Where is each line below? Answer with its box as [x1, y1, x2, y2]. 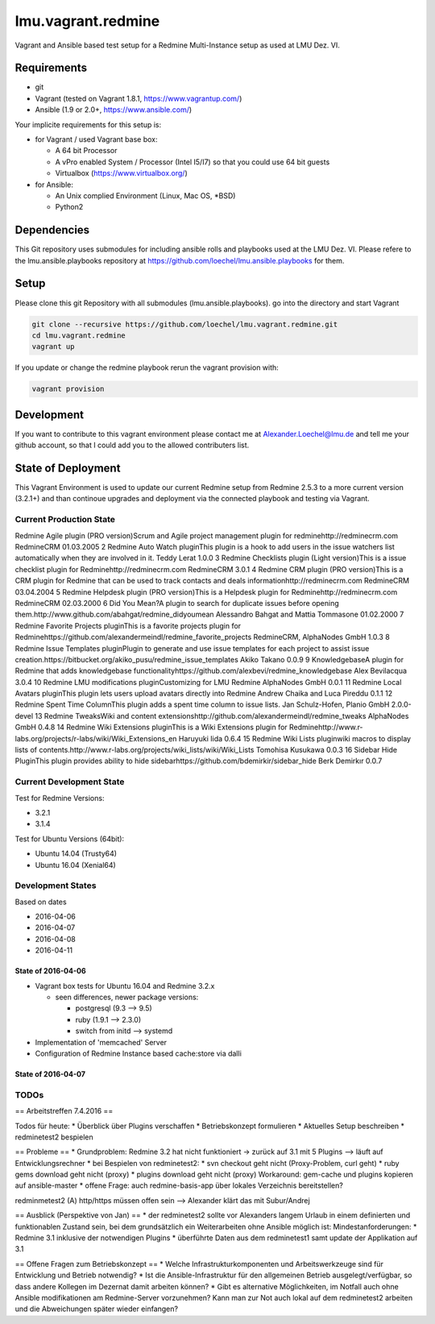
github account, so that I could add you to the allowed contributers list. [14, 440, 250, 450]
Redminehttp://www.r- [288, 722, 363, 733]
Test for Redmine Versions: [14, 793, 105, 803]
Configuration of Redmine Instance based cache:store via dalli [35, 1048, 242, 1058]
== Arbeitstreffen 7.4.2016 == [14, 1106, 114, 1116]
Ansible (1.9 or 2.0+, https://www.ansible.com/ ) [35, 105, 193, 114]
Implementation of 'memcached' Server [35, 1037, 168, 1047]
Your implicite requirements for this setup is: [14, 119, 162, 129]
